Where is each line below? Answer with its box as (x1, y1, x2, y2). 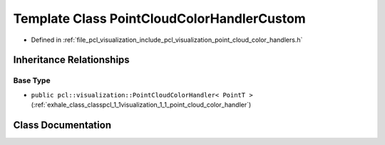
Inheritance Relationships (13, 54, 130, 66)
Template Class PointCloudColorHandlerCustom (13, 11, 306, 26)
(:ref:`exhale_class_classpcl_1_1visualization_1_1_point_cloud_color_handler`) (31, 100, 252, 109)
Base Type (13, 75, 51, 85)
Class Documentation (13, 119, 112, 131)
